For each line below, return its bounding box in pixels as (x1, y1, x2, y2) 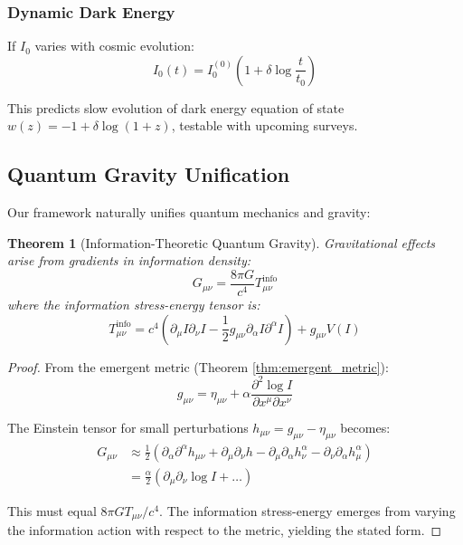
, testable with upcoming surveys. (171, 116, 358, 135)
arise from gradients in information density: (7, 251, 251, 270)
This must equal (7, 501, 97, 520)
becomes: (340, 417, 391, 436)
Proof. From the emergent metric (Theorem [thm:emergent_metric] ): (7, 357, 389, 376)
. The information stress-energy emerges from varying (159, 501, 456, 520)
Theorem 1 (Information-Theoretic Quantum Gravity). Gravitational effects (7, 233, 436, 252)
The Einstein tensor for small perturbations (7, 417, 249, 436)
